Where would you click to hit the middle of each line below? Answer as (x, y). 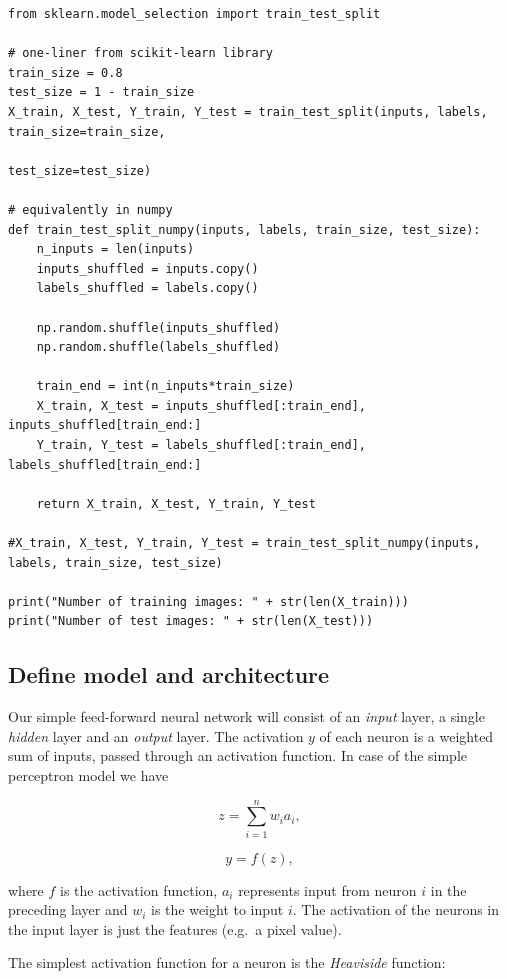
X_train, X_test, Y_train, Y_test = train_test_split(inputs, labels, (248, 111)
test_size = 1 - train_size (101, 92)
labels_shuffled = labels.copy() (147, 288)
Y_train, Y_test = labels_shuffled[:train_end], (201, 445)
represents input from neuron (327, 889)
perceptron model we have (88, 774)
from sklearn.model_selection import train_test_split (194, 14)
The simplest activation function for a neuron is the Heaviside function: (227, 962)
